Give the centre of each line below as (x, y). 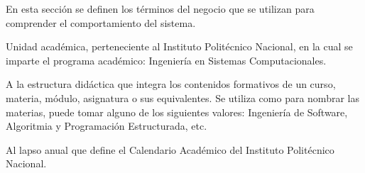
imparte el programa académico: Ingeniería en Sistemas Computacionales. (166, 60)
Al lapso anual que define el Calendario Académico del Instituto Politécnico (170, 149)
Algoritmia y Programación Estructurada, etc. (107, 126)
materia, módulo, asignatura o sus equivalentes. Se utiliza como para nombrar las (182, 97)
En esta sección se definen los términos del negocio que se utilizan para (160, 9)
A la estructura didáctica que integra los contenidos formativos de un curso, (171, 84)
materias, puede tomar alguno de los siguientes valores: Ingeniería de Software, (177, 112)
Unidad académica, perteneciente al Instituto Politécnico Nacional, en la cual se (179, 46)
